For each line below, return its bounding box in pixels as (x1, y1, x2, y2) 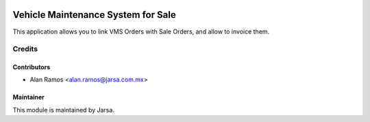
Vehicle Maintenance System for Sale (12, 9, 176, 21)
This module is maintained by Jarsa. (12, 106, 114, 114)
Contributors (12, 63, 51, 71)
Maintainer (12, 93, 45, 101)
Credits (12, 45, 38, 54)
